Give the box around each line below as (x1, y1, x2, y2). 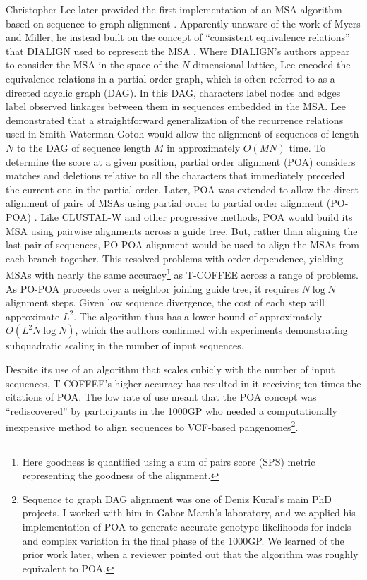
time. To (289, 140, 326, 155)
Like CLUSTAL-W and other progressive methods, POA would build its (40, 209, 353, 224)
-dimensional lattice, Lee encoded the (189, 57, 351, 72)
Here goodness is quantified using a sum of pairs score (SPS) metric (22, 454, 315, 469)
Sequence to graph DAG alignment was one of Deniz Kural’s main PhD (22, 491, 332, 506)
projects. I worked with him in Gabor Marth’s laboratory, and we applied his (22, 505, 356, 520)
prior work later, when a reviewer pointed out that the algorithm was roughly (22, 547, 359, 562)
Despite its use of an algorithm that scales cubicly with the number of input (6, 361, 335, 376)
